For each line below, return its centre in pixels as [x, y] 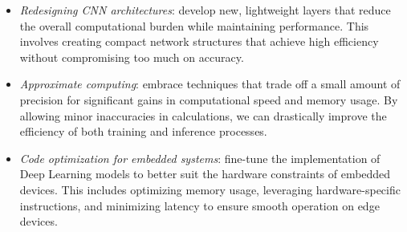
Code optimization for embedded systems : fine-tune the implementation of [200, 158]
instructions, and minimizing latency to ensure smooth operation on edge [199, 205]
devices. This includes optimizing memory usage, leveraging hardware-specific [210, 189]
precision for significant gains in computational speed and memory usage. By [209, 99]
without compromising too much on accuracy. [132, 57]
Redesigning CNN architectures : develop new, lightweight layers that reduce [205, 10]
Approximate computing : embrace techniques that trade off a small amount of [210, 84]
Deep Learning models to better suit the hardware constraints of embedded [205, 174]
